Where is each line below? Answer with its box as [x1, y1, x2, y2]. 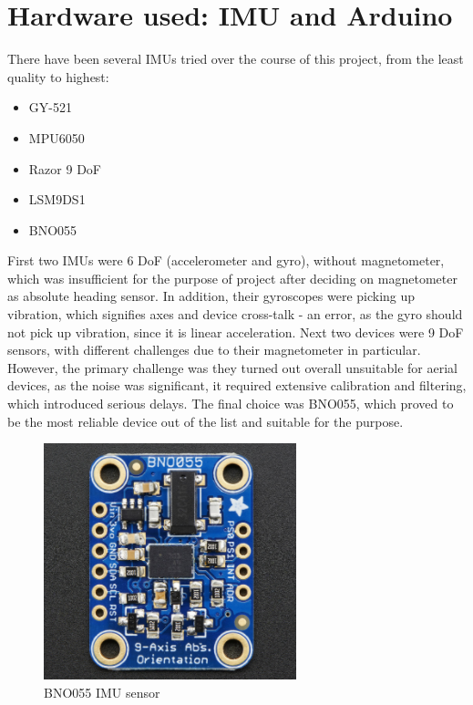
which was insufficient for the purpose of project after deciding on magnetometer [7, 268, 458, 287]
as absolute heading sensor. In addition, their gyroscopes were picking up [7, 286, 416, 306]
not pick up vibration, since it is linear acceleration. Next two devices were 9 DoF [7, 322, 464, 341]
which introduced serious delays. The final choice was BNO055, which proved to [7, 394, 454, 413]
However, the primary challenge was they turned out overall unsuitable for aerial [7, 358, 458, 377]
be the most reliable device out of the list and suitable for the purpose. [7, 411, 404, 430]
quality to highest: [7, 67, 109, 86]
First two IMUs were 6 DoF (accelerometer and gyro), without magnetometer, [7, 251, 445, 270]
